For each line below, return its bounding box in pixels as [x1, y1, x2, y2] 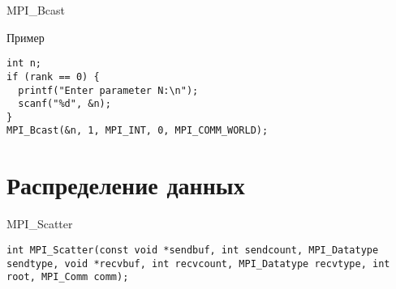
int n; [6, 57, 41, 70]
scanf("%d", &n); [18, 98, 111, 110]
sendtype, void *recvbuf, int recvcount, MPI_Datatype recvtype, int [6, 257, 390, 270]
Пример [6, 28, 45, 45]
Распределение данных [6, 168, 245, 202]
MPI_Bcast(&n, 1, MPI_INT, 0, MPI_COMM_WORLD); [6, 125, 269, 137]
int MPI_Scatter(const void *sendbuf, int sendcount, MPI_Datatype [6, 244, 379, 256]
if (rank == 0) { [6, 70, 100, 83]
